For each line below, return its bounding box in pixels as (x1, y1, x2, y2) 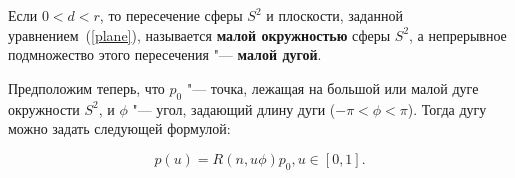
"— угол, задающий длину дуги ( (132, 98, 336, 119)
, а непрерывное (409, 24, 507, 45)
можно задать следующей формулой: (8, 118, 231, 139)
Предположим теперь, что (8, 77, 165, 98)
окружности (8, 98, 80, 119)
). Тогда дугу (407, 98, 487, 119)
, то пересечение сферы (99, 5, 243, 25)
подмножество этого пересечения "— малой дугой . (8, 44, 322, 65)
